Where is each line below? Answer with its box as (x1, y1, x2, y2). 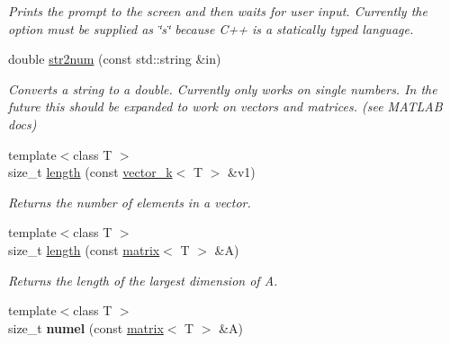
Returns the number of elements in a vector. (8, 192, 251, 211)
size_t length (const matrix (8, 240, 160, 259)
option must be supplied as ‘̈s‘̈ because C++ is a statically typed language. (8, 19, 414, 38)
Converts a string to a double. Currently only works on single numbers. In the (8, 79, 437, 98)
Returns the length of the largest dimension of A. (8, 270, 278, 289)
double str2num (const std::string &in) (8, 49, 221, 68)
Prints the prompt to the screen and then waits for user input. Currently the (8, 2, 427, 20)
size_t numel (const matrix (8, 318, 164, 337)
